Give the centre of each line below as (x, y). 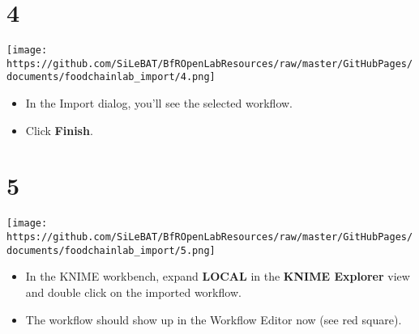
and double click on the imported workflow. (133, 292)
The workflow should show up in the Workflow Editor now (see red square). (214, 319)
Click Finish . (59, 130)
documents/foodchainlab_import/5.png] (111, 250)
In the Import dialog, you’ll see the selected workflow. (159, 103)
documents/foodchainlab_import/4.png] (111, 77)
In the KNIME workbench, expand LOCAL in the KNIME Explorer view (218, 276)
